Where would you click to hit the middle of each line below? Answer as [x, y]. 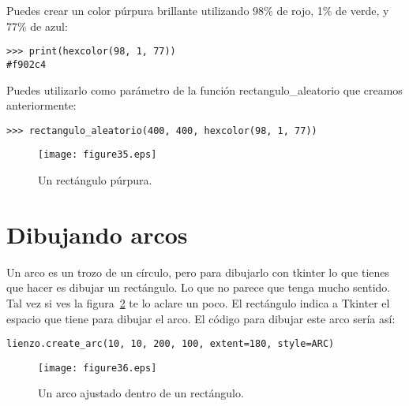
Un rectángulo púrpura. [95, 180]
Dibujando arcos [97, 234]
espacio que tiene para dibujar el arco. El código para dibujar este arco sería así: [201, 318]
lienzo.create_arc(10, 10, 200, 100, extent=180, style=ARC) [171, 344]
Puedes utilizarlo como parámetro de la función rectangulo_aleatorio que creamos [204, 89]
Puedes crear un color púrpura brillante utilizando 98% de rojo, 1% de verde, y [198, 10]
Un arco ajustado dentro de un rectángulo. [141, 393]
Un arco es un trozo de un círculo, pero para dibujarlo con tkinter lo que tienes [198, 272]
